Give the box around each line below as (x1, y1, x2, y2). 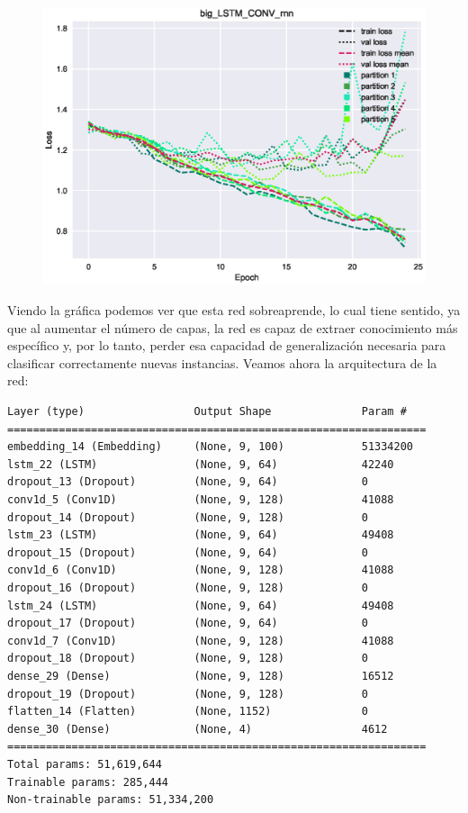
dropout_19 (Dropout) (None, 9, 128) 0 (7, 687, 368, 700)
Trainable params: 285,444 (7, 775, 168, 789)
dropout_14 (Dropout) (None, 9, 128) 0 (7, 510, 368, 524)
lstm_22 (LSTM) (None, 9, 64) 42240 (7, 457, 394, 471)
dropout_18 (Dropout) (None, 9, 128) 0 (7, 652, 368, 665)
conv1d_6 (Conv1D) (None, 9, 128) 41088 (7, 564, 394, 577)
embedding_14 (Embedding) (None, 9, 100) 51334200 (7, 440, 414, 454)
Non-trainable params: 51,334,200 (7, 793, 214, 807)
